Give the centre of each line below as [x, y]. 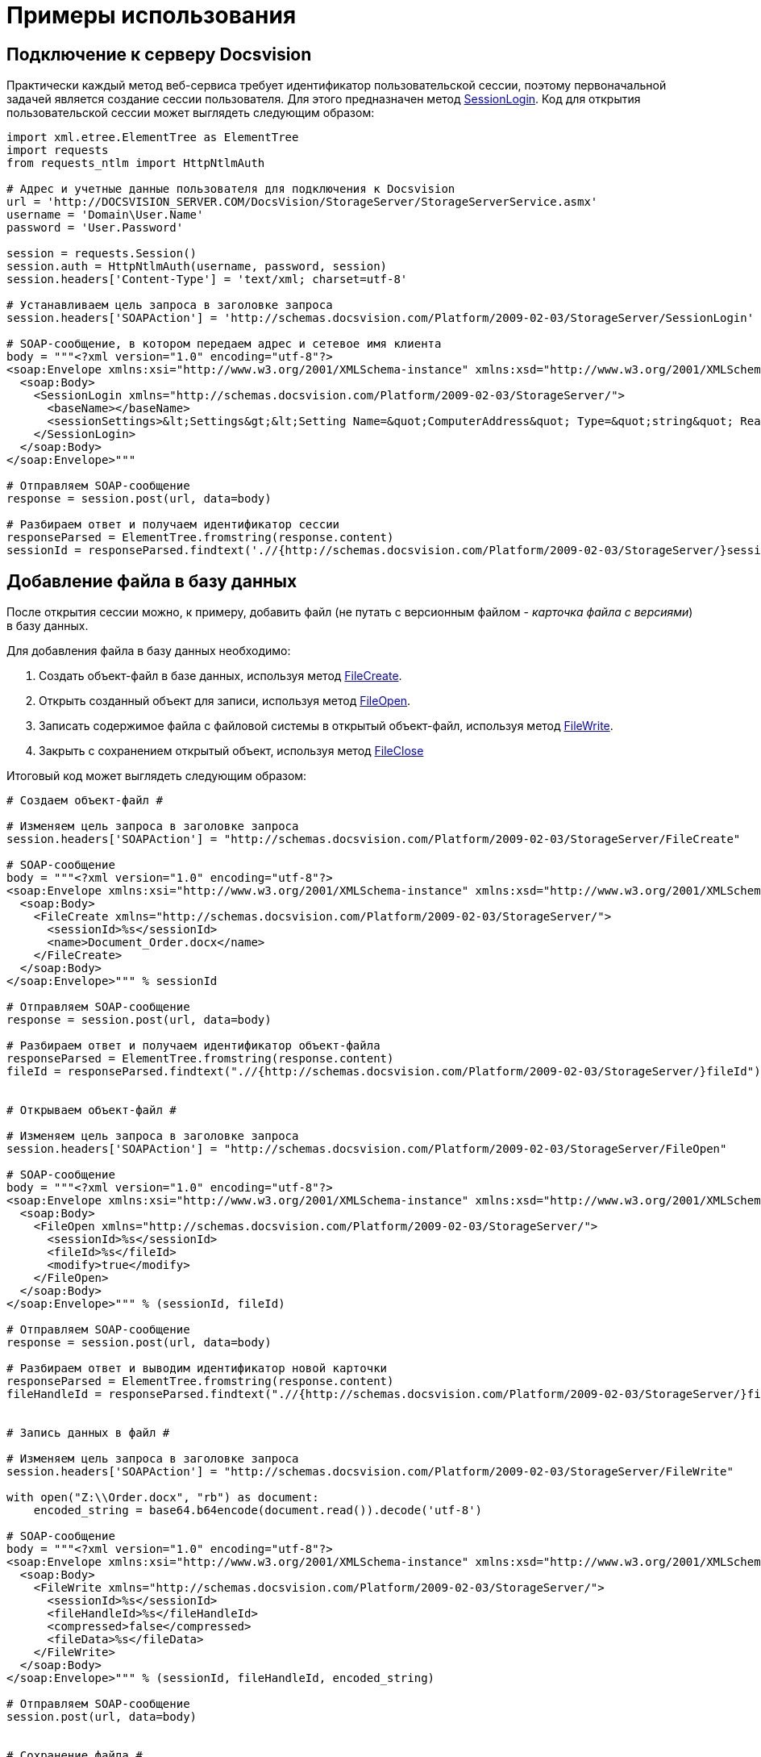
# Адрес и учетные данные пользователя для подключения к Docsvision [231, 189]
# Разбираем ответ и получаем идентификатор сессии [173, 525]
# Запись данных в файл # [88, 1433]
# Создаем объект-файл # [85, 801]
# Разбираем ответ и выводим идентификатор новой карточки [197, 1369]
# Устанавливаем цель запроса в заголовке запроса [170, 305]
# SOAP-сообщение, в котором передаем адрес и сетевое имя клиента [224, 344]
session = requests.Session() [102, 254]
